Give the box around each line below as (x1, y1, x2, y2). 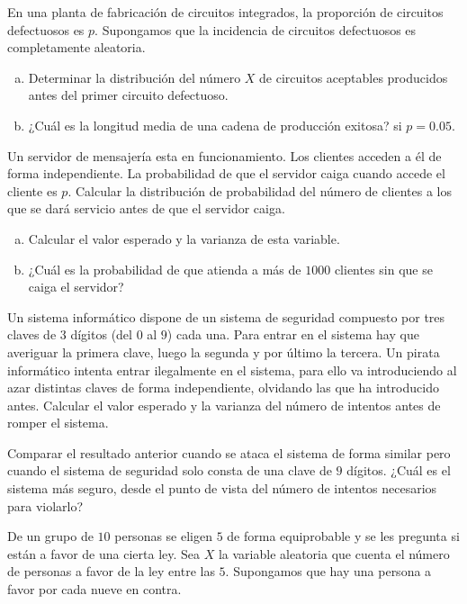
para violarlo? (7, 496, 84, 515)
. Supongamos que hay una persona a (225, 562, 432, 581)
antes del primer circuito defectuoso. (28, 86, 229, 104)
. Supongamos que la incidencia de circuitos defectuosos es (94, 20, 417, 39)
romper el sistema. (7, 413, 109, 432)
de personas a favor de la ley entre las (7, 562, 215, 581)
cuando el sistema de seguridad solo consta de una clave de (7, 461, 332, 480)
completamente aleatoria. (7, 38, 146, 57)
